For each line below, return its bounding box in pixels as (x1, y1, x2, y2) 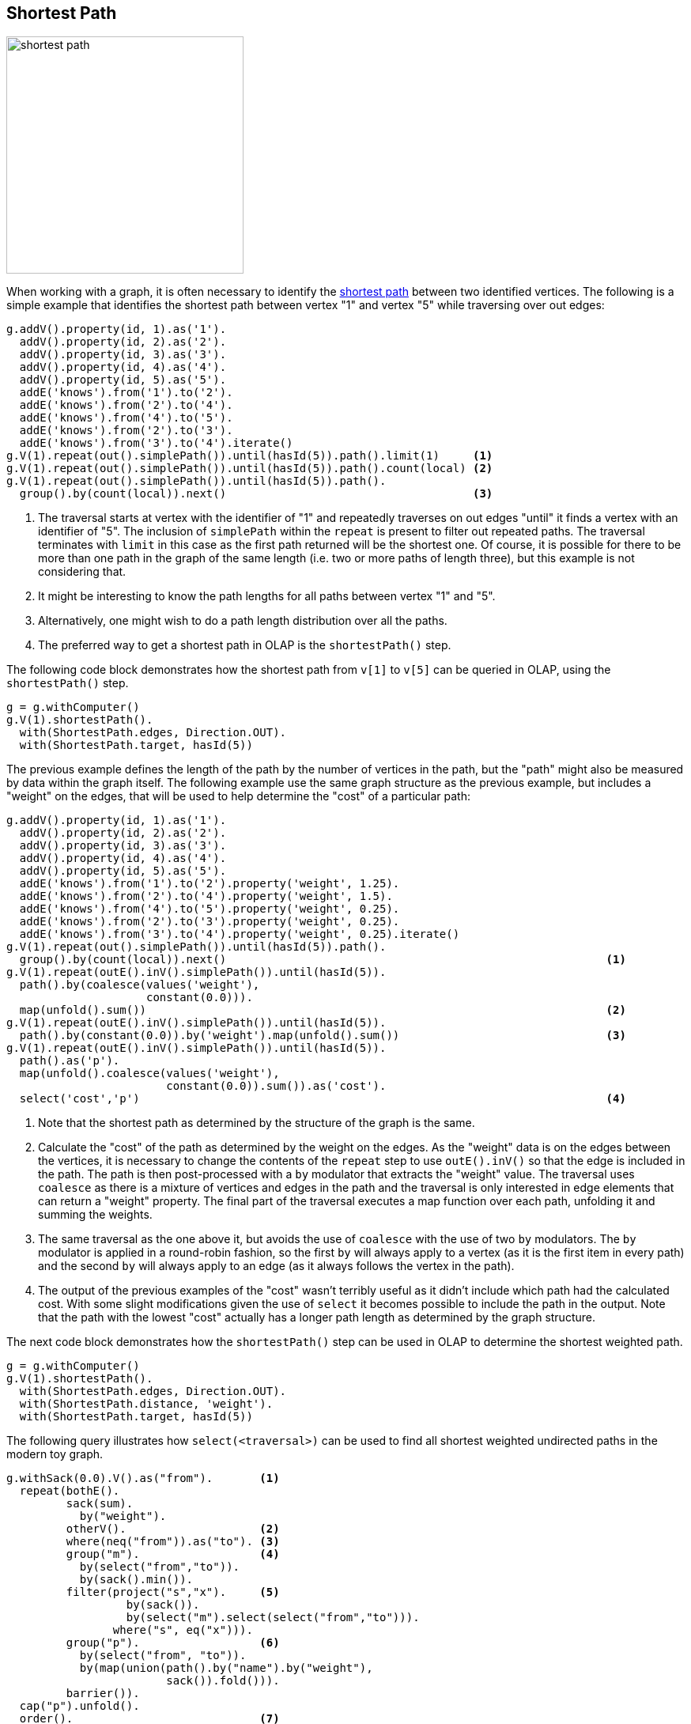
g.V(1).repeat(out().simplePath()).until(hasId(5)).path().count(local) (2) (6, 462, 493, 475)
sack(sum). (66, 1497, 134, 1510)
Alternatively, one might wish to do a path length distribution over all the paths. (38, 614, 447, 628)
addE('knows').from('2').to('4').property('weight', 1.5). (19, 890, 393, 903)
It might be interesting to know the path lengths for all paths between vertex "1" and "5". (38, 589, 496, 603)
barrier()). (66, 1687, 140, 1700)
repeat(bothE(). (19, 1484, 120, 1498)
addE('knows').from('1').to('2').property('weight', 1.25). (19, 877, 400, 890)
